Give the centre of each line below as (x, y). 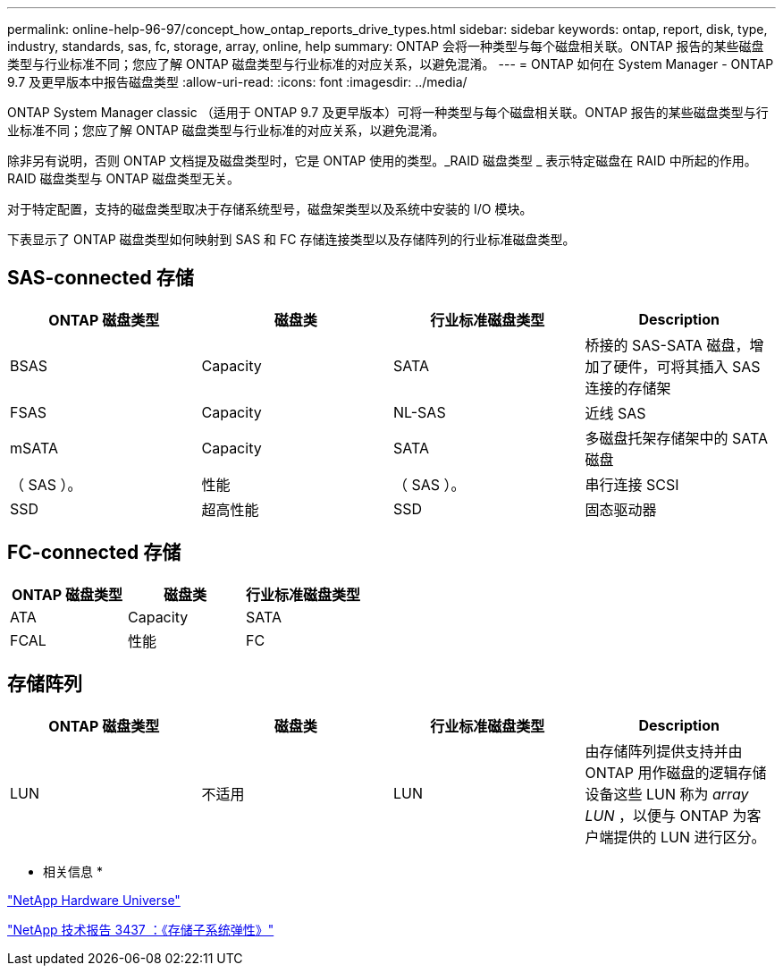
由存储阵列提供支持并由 (664, 751)
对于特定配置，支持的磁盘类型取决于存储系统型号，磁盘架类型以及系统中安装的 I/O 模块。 (270, 209)
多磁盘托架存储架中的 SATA (676, 438)
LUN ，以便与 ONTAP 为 (666, 815)
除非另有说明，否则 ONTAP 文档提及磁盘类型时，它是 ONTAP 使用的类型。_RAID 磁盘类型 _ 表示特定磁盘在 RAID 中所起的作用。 (382, 161)
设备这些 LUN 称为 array (667, 794)
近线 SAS (615, 413)
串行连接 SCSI (632, 484)
